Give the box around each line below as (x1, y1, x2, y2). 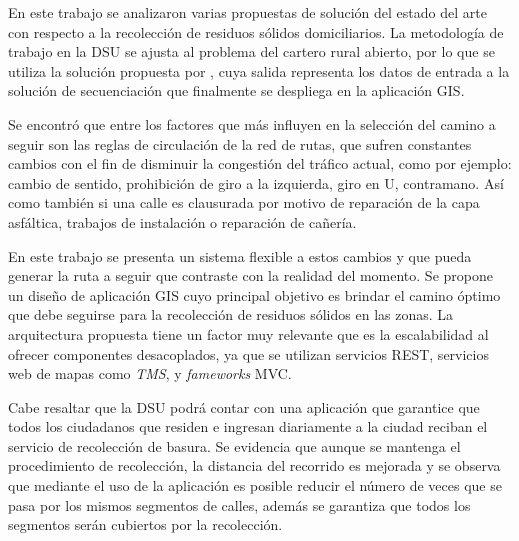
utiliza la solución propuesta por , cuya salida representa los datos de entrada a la (8, 60, 510, 81)
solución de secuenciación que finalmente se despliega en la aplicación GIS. (8, 80, 465, 101)
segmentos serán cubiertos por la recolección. (8, 514, 283, 535)
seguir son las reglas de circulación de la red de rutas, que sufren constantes (8, 133, 472, 154)
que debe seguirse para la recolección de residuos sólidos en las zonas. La (8, 304, 454, 325)
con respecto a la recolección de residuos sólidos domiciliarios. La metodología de (8, 21, 504, 42)
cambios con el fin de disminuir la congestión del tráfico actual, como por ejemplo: (8, 153, 512, 174)
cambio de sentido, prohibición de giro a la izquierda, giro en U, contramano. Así (8, 172, 504, 193)
